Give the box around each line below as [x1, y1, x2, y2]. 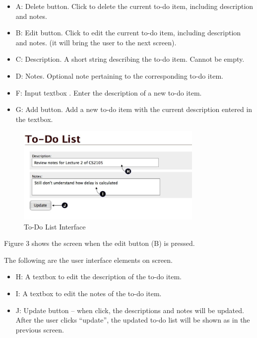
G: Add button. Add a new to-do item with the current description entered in [15, 104, 253, 114]
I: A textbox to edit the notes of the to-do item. [15, 288, 162, 298]
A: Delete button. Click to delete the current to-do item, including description [15, 1, 254, 11]
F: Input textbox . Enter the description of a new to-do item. [15, 87, 202, 98]
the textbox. [15, 113, 53, 124]
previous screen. [15, 324, 64, 335]
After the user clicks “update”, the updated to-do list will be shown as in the [15, 315, 250, 325]
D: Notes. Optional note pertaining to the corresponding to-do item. [15, 70, 223, 81]
